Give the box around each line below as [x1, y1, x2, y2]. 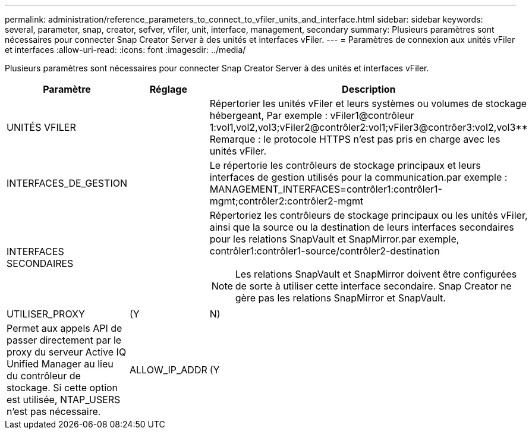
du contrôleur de [7, 370, 81, 382]
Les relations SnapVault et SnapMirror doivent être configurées [235, 268, 517, 280]
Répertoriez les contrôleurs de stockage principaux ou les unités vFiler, [209, 209, 528, 221]
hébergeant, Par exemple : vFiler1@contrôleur [209, 109, 414, 121]
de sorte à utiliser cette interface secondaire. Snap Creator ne [235, 280, 512, 292]
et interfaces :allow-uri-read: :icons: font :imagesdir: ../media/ [5, 45, 246, 55]
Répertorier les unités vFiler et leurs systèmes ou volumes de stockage [209, 98, 527, 109]
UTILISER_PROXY [7, 308, 85, 320]
